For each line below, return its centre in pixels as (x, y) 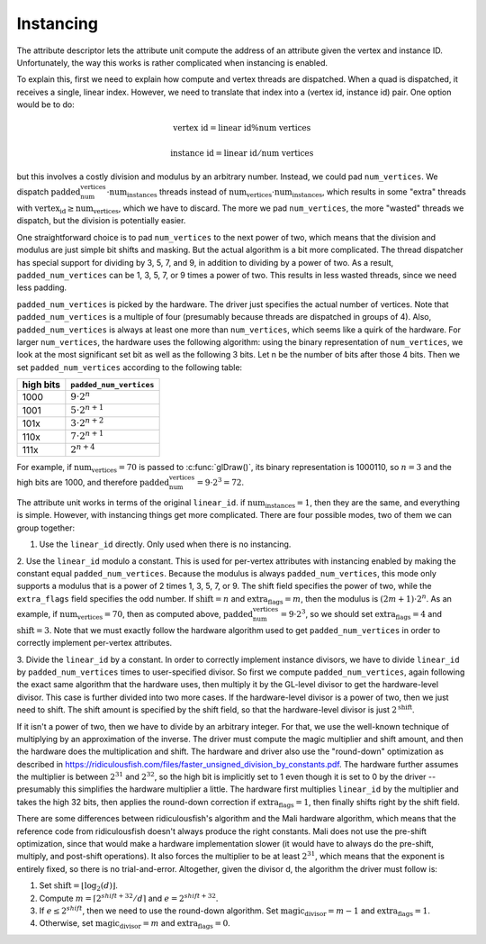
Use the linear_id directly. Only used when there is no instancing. (165, 544)
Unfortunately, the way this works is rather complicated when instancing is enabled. (172, 62)
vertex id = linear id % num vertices (242, 128)
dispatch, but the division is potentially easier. (101, 221)
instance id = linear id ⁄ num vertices (242, 153)
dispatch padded (49, 192)
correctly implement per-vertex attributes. (94, 643)
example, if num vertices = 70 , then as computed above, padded (135, 615)
